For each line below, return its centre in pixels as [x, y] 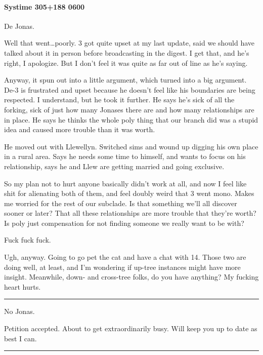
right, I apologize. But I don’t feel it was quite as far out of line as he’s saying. [126, 63]
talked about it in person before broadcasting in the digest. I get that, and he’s [127, 52]
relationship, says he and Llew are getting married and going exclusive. [114, 166]
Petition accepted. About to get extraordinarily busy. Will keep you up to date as [131, 328]
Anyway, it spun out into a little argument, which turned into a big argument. [125, 80]
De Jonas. [19, 26]
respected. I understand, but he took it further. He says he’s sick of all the [119, 100]
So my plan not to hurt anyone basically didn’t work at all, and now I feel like [125, 183]
